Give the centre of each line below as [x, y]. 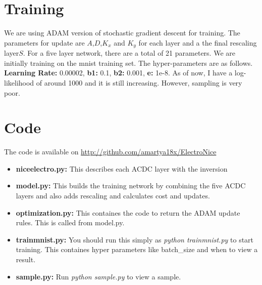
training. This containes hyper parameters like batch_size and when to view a [137, 249]
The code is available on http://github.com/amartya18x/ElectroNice [110, 152]
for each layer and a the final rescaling [198, 42]
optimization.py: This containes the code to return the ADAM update [128, 212]
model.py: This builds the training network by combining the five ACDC [131, 186]
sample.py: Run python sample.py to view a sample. [98, 276]
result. [26, 259]
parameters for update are [44, 42]
